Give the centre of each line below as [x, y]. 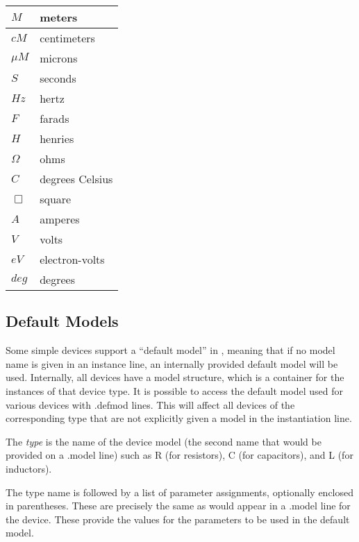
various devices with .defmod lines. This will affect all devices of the [150, 404]
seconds [58, 78]
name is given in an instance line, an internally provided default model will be [172, 363]
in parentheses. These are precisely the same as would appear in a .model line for [178, 506]
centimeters [67, 38]
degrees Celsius [76, 179]
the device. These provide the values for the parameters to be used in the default [178, 519]
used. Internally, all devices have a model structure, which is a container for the [175, 377]
